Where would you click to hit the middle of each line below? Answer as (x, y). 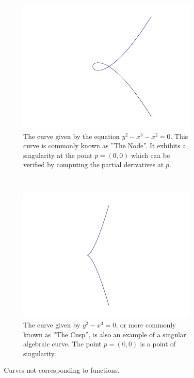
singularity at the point (58, 155)
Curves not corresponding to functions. (62, 369)
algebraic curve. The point (63, 344)
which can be (151, 155)
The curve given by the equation (72, 136)
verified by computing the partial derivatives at (94, 164)
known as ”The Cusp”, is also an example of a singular (105, 334)
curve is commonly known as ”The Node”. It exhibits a (105, 146)
